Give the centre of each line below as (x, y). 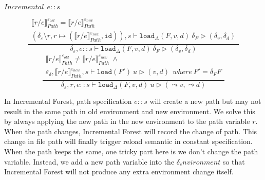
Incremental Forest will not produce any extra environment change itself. (119, 172)
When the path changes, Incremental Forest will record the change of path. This (131, 131)
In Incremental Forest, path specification (68, 101)
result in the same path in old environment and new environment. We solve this (130, 111)
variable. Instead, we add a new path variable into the (89, 161)
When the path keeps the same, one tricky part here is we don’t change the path (131, 151)
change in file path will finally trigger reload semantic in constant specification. (128, 141)
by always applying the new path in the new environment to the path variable (127, 121)
